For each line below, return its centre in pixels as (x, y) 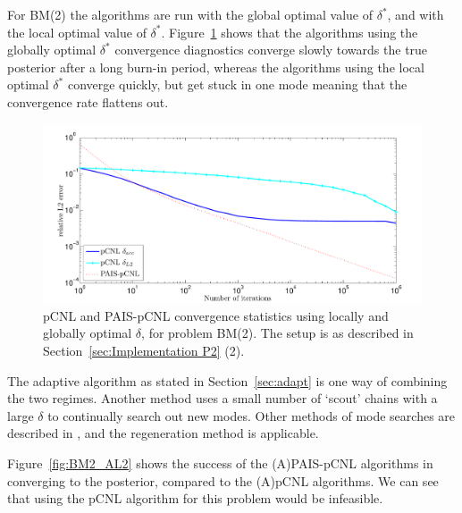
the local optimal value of (77, 32)
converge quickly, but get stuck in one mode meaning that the (237, 84)
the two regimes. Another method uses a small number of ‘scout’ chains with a (223, 398)
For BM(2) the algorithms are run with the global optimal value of (190, 14)
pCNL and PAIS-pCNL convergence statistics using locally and (216, 315)
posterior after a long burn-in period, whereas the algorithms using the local (216, 67)
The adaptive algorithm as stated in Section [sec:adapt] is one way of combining (227, 380)
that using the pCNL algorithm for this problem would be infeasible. (195, 498)
